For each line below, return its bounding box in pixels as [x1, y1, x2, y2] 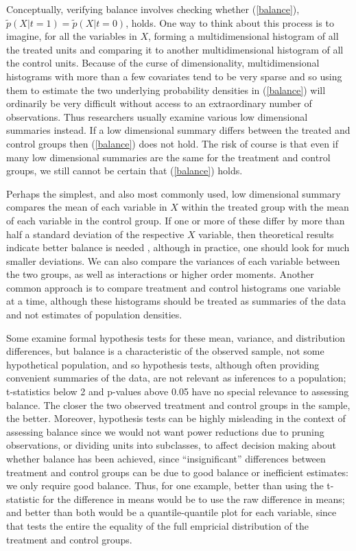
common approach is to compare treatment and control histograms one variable [6, 280, 341, 294]
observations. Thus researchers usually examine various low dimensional [6, 109, 308, 124]
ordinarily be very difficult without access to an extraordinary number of [6, 96, 312, 110]
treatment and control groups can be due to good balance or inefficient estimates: [6, 465, 348, 479]
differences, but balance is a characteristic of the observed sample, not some [6, 344, 324, 358]
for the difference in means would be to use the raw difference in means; [43, 491, 345, 506]
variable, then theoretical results [198, 226, 334, 241]
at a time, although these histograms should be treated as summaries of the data [6, 294, 346, 308]
